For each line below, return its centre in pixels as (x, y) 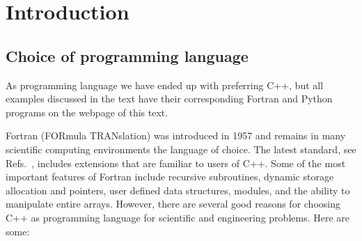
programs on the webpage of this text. (87, 112)
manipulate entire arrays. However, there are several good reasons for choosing (173, 204)
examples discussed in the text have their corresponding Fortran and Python (169, 99)
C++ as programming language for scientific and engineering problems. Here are (178, 217)
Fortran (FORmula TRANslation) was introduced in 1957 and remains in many (176, 135)
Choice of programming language (127, 55)
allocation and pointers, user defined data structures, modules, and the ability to (178, 190)
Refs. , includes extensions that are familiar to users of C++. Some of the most (176, 163)
